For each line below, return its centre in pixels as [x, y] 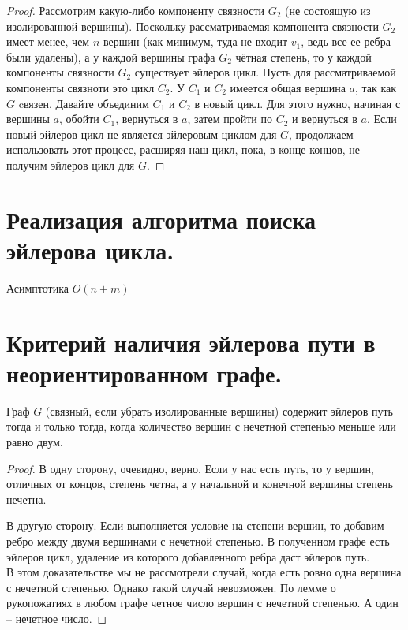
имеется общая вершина [288, 87]
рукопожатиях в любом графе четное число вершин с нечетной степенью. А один [202, 603]
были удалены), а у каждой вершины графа [111, 56]
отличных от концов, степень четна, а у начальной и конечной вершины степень [200, 484]
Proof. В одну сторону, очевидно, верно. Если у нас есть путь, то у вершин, [190, 468]
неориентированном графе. [144, 373]
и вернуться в [325, 119]
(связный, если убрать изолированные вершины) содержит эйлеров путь [219, 410]
